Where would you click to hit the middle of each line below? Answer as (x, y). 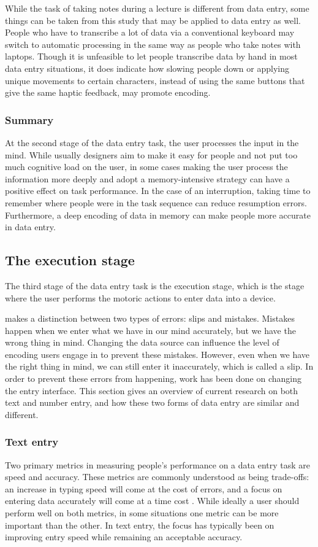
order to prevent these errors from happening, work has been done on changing (153, 378)
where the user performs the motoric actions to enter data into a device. (140, 297)
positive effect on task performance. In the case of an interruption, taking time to (158, 191)
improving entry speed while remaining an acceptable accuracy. (124, 537)
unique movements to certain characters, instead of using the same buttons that (155, 80)
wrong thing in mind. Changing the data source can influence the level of (142, 342)
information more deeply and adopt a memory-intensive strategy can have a (147, 178)
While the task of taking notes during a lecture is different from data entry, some (157, 8)
